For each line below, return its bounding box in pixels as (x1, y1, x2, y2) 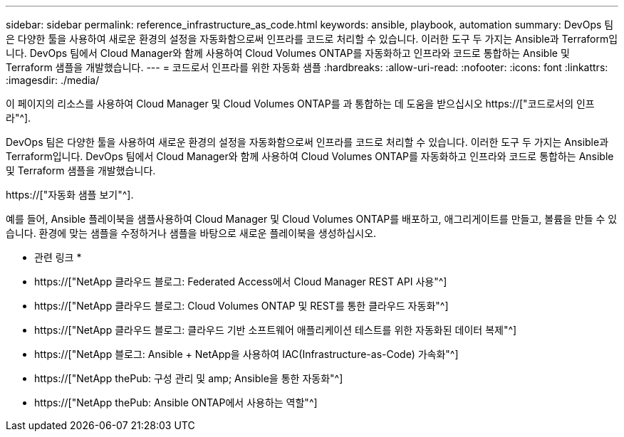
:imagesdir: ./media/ (6, 74, 100, 86)
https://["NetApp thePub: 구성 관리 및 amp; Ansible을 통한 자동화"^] (34, 372, 343, 384)
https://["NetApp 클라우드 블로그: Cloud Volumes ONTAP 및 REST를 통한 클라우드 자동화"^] (34, 300, 449, 312)
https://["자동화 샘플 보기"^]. (6, 189, 134, 201)
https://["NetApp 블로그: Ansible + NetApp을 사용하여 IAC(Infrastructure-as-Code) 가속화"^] (34, 348, 459, 360)
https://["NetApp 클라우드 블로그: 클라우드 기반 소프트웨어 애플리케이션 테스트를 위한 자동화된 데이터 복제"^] (34, 324, 517, 336)
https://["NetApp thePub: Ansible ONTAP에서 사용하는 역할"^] (34, 396, 318, 409)
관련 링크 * (34, 251, 82, 263)
